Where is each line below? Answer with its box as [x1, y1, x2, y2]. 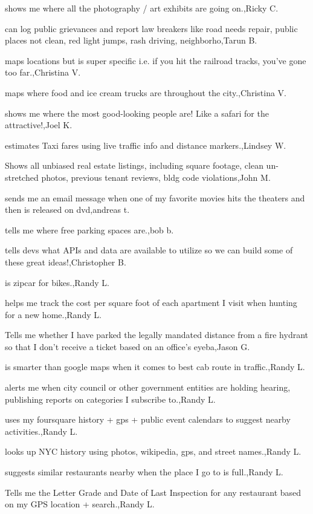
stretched [5, 171, 39, 183]
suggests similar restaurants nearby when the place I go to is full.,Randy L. [5, 466, 283, 478]
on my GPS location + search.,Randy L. [5, 498, 155, 510]
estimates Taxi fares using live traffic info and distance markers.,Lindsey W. [5, 138, 286, 151]
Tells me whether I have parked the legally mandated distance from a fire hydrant [5, 328, 308, 341]
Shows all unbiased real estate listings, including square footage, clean [5, 159, 263, 172]
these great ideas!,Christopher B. [5, 255, 126, 268]
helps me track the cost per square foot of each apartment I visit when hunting [5, 296, 297, 309]
